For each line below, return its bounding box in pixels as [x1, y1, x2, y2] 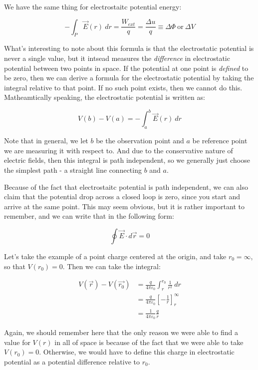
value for [4, 337, 30, 347]
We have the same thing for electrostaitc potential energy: [4, 1, 182, 11]
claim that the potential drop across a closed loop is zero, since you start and [4, 191, 241, 202]
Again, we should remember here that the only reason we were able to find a [4, 327, 238, 338]
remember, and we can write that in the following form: [4, 211, 174, 221]
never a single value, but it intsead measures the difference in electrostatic [4, 52, 230, 63]
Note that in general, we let [4, 135, 88, 146]
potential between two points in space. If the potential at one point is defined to [4, 62, 249, 73]
